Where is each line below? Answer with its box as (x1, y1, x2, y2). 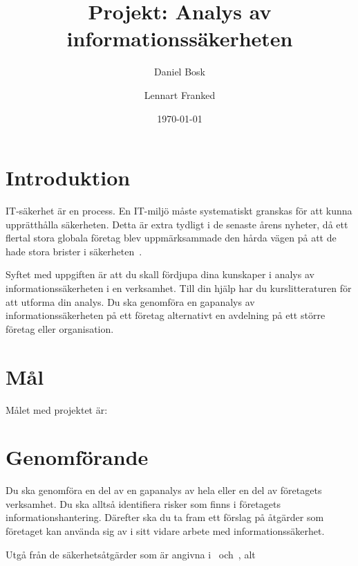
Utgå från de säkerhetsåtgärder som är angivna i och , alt (6, 547, 256, 561)
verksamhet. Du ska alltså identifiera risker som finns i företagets (6, 496, 281, 511)
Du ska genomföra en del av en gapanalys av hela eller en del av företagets (6, 483, 322, 497)
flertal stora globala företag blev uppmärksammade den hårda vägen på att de (6, 230, 337, 245)
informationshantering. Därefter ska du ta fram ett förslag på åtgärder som (6, 510, 324, 524)
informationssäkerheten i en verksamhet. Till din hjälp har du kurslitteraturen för (6, 281, 352, 295)
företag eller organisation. (6, 321, 114, 336)
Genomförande (6, 443, 149, 471)
